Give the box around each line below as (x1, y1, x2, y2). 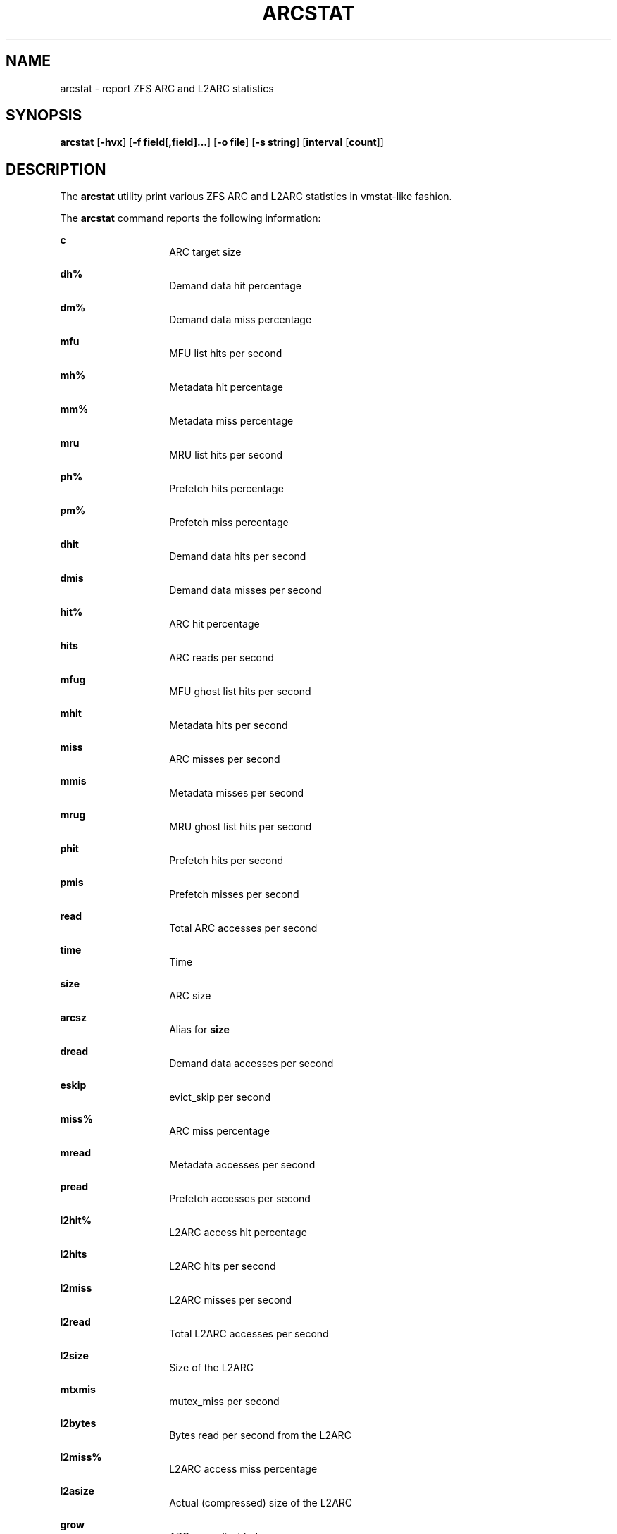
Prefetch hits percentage (169, 482, 284, 495)
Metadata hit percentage (169, 381, 284, 394)
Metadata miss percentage (169, 415, 294, 428)
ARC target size (169, 246, 242, 258)
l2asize (60, 1485, 94, 1497)
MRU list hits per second (169, 449, 283, 461)
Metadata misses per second (169, 787, 304, 799)
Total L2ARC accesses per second (169, 1328, 329, 1340)
